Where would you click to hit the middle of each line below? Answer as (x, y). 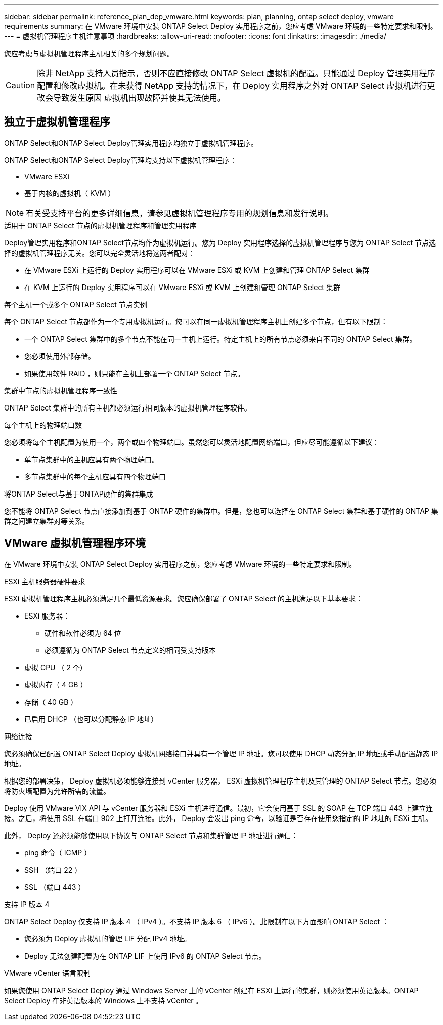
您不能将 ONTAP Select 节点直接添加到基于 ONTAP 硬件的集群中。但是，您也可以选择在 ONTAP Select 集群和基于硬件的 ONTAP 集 (221, 511)
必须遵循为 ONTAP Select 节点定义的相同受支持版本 (130, 650)
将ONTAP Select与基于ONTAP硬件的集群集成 (79, 494)
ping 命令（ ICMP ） (58, 852)
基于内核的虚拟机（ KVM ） (70, 193)
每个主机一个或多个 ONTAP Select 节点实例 (76, 304)
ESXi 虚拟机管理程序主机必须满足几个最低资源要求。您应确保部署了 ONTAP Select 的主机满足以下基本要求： (183, 598)
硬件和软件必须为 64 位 (83, 633)
